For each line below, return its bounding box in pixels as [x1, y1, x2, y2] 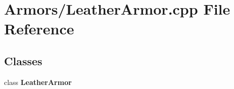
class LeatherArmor [4, 76, 72, 87]
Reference [4, 18, 74, 39]
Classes [4, 53, 42, 68]
